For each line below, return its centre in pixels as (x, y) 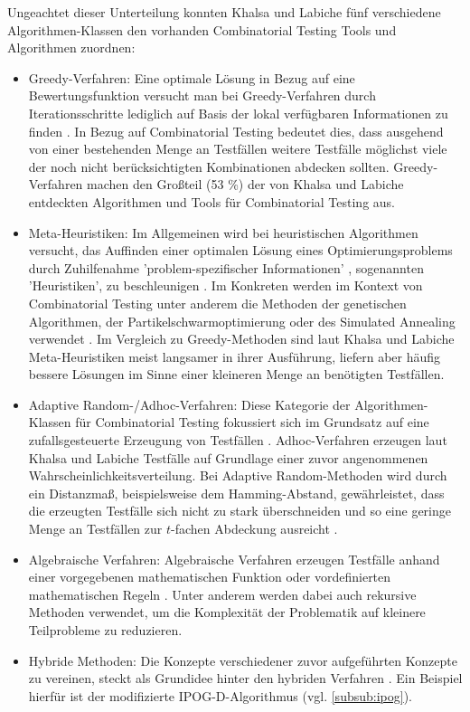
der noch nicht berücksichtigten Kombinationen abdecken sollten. (209, 166)
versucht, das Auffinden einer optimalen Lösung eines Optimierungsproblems (240, 250)
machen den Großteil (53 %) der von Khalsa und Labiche (245, 184)
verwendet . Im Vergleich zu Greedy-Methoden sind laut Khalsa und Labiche (241, 339)
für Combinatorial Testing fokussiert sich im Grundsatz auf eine (252, 422)
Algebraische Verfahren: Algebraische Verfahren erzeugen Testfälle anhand (234, 559)
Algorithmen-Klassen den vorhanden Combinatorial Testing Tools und (202, 29)
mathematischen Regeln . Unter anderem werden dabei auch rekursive (222, 594)
